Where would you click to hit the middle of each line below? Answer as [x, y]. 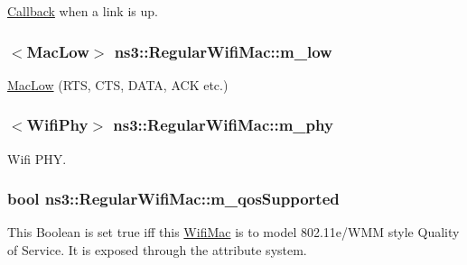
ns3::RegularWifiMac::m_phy [223, 125]
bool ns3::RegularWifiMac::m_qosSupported [173, 199]
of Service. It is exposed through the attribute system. [157, 250]
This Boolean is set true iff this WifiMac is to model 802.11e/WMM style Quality [233, 232]
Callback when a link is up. [83, 11]
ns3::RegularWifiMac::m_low [223, 51]
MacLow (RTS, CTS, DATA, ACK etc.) [118, 84]
